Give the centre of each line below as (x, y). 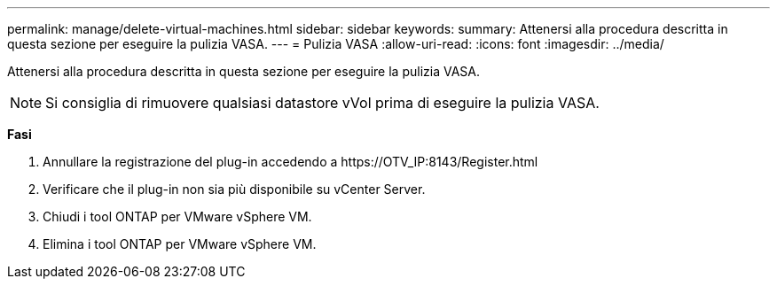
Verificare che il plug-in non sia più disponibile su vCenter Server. (234, 189)
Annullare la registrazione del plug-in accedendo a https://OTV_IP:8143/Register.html (290, 162)
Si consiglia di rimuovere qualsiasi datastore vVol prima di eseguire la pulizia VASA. (322, 103)
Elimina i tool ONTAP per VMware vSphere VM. (180, 244)
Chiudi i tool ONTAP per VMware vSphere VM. (177, 216)
